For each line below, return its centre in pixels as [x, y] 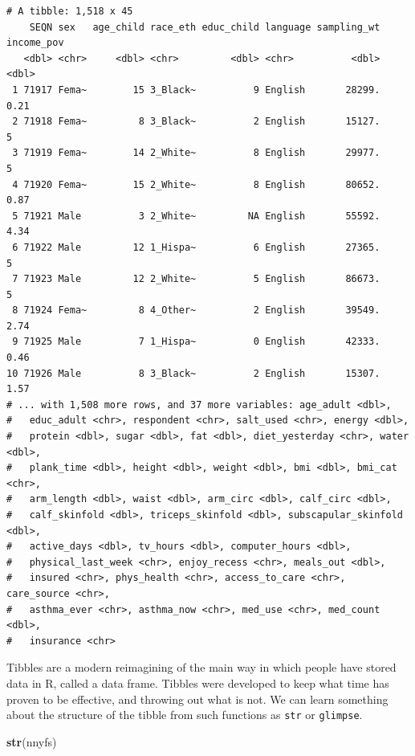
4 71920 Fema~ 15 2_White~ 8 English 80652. [196, 184]
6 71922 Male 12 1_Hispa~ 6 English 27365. [196, 247]
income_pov [35, 43]
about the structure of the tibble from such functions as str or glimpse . [185, 715]
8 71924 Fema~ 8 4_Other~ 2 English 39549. [196, 311]
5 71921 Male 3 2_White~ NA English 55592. [196, 216]
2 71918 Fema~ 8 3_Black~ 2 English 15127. [196, 122]
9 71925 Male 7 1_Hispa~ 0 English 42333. [196, 342]
